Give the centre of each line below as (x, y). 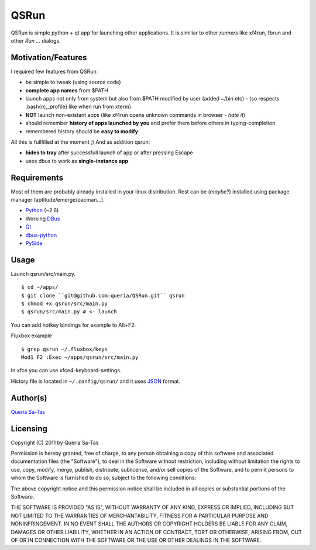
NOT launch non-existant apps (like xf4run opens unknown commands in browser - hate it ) (135, 115)
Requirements (37, 177)
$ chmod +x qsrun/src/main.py (65, 304)
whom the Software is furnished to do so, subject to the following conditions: (104, 478)
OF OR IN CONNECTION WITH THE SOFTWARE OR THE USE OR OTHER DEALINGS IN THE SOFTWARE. (136, 540)
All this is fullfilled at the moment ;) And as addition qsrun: (80, 142)
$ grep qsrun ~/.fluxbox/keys (65, 349)
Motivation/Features (49, 58)
